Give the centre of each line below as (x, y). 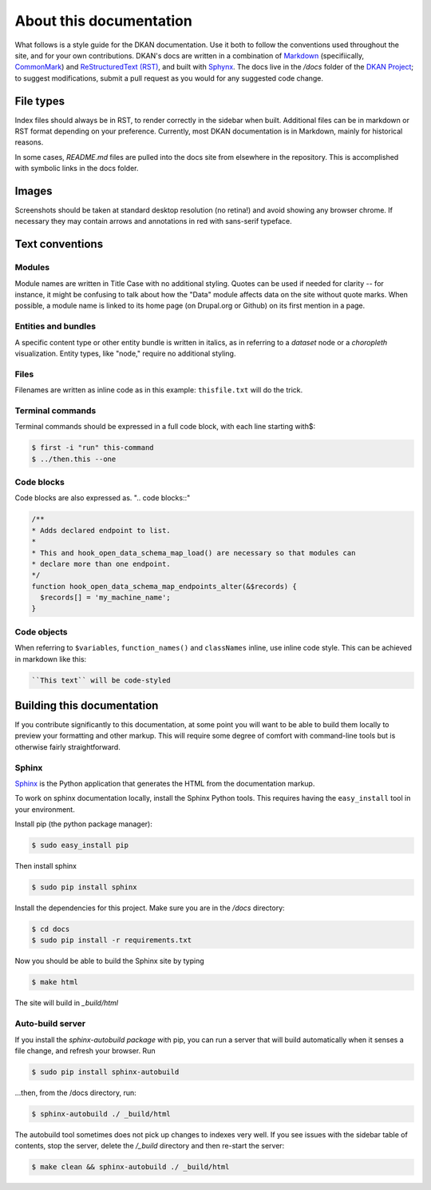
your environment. (45, 809)
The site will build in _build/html (67, 1003)
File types (40, 101)
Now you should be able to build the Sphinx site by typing (110, 961)
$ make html (55, 982)
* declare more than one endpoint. (101, 564)
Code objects (41, 631)
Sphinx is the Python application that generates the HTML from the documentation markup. (165, 783)
